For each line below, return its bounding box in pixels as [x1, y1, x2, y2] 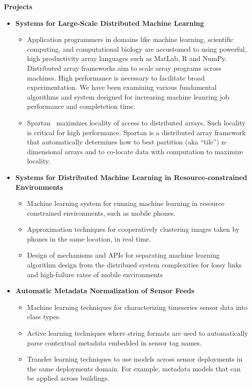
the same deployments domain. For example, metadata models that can [27, 363, 241, 373]
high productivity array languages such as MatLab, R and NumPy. [27, 53, 227, 63]
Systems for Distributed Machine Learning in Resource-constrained [15, 172, 247, 182]
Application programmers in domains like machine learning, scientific [27, 34, 233, 44]
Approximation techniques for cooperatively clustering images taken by [27, 224, 240, 234]
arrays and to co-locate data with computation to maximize [64, 146, 243, 156]
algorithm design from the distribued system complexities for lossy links [27, 260, 242, 270]
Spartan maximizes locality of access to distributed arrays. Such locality [27, 117, 246, 127]
